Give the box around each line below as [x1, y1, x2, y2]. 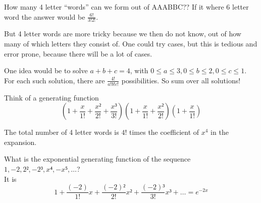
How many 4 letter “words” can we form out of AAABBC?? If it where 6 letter [4, 2, 249, 12]
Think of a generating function [4, 92, 99, 103]
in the [211, 127, 229, 137]
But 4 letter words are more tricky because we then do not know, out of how [4, 28, 241, 39]
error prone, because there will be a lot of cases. [4, 48, 152, 59]
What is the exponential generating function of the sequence [4, 154, 191, 164]
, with [130, 65, 148, 76]
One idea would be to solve [4, 65, 88, 76]
